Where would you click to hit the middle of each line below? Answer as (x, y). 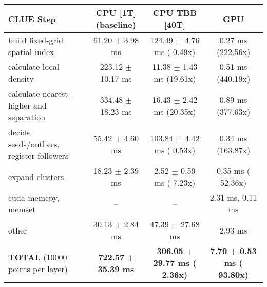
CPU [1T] (116, 13)
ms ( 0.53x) (175, 150)
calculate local (34, 67)
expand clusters (36, 176)
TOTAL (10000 (38, 257)
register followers (39, 156)
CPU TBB (175, 13)
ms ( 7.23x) (175, 182)
